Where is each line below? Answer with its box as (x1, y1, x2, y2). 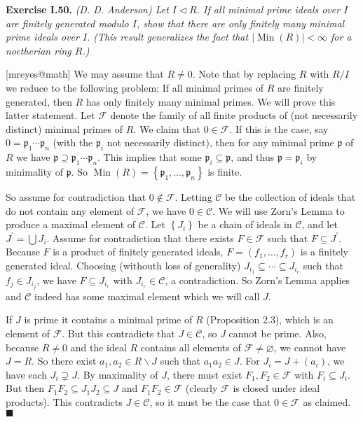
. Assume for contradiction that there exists (46, 230, 234, 245)
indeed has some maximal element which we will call (34, 288, 260, 303)
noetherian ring (6, 43, 71, 57)
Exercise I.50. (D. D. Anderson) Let (6, 2, 169, 16)
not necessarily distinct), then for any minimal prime (107, 135, 334, 150)
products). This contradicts (6, 395, 123, 409)
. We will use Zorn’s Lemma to (212, 203, 345, 218)
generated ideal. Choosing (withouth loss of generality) (6, 258, 241, 272)
